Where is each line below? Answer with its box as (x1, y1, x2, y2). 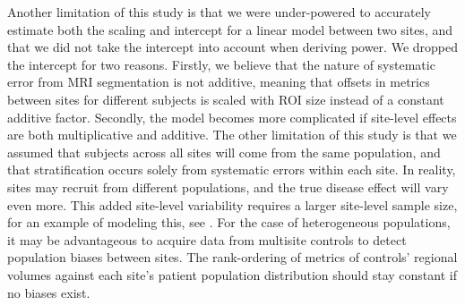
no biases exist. (7, 283, 90, 301)
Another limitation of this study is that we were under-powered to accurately (7, 3, 431, 21)
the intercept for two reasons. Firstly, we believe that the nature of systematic (7, 55, 435, 73)
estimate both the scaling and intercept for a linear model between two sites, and (7, 20, 452, 38)
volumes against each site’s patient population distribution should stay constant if (7, 265, 457, 284)
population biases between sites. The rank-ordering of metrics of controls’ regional (7, 248, 458, 267)
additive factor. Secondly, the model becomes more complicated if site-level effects (7, 107, 457, 126)
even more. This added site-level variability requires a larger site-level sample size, (7, 195, 458, 214)
